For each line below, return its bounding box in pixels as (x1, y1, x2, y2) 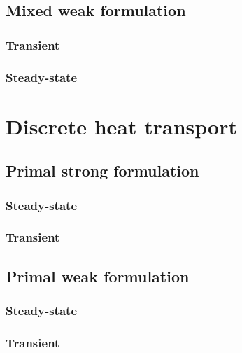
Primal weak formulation (6, 265, 190, 286)
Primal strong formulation (6, 160, 199, 181)
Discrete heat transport (6, 111, 237, 140)
